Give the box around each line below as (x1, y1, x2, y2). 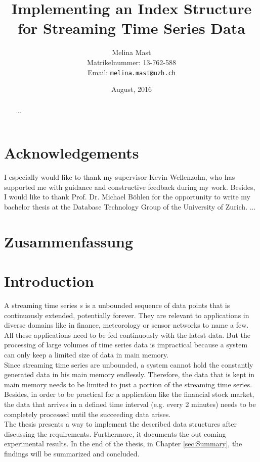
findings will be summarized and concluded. (4, 448, 140, 458)
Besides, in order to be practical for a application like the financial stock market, (4, 389, 254, 399)
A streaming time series (4, 300, 77, 311)
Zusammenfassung (4, 231, 134, 251)
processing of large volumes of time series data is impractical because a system (4, 339, 248, 350)
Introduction (4, 271, 94, 291)
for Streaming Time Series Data (18, 18, 245, 38)
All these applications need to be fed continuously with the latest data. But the (4, 329, 251, 340)
